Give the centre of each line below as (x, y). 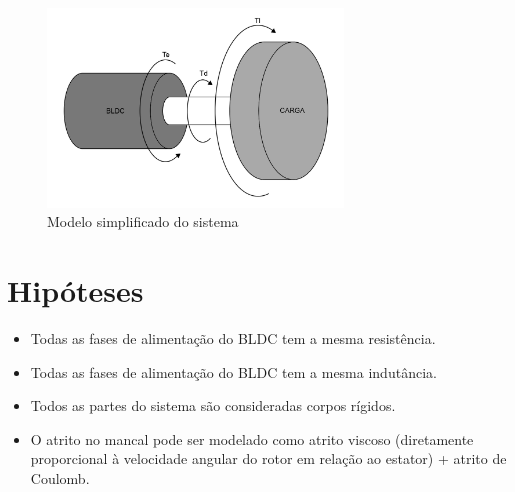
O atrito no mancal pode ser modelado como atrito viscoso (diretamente (252, 438)
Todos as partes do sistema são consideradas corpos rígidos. (213, 405)
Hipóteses (75, 290)
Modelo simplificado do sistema (143, 221)
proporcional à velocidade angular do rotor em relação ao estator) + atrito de (268, 458)
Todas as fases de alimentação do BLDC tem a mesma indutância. (233, 371)
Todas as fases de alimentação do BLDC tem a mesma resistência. (233, 338)
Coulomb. (60, 477)
